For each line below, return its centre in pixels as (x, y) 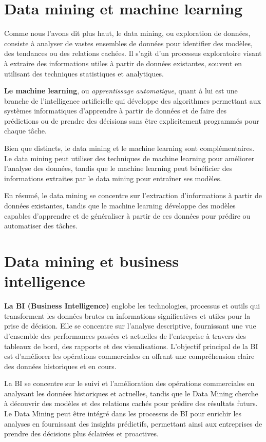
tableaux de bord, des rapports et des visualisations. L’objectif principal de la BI (131, 346)
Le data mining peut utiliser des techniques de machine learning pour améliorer (129, 158)
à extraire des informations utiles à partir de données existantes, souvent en (123, 63)
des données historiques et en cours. (60, 366)
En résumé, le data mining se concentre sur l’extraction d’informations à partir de (133, 195)
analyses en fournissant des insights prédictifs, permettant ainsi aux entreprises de (133, 423)
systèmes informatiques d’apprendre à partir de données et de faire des (116, 111)
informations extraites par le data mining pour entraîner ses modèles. (113, 178)
